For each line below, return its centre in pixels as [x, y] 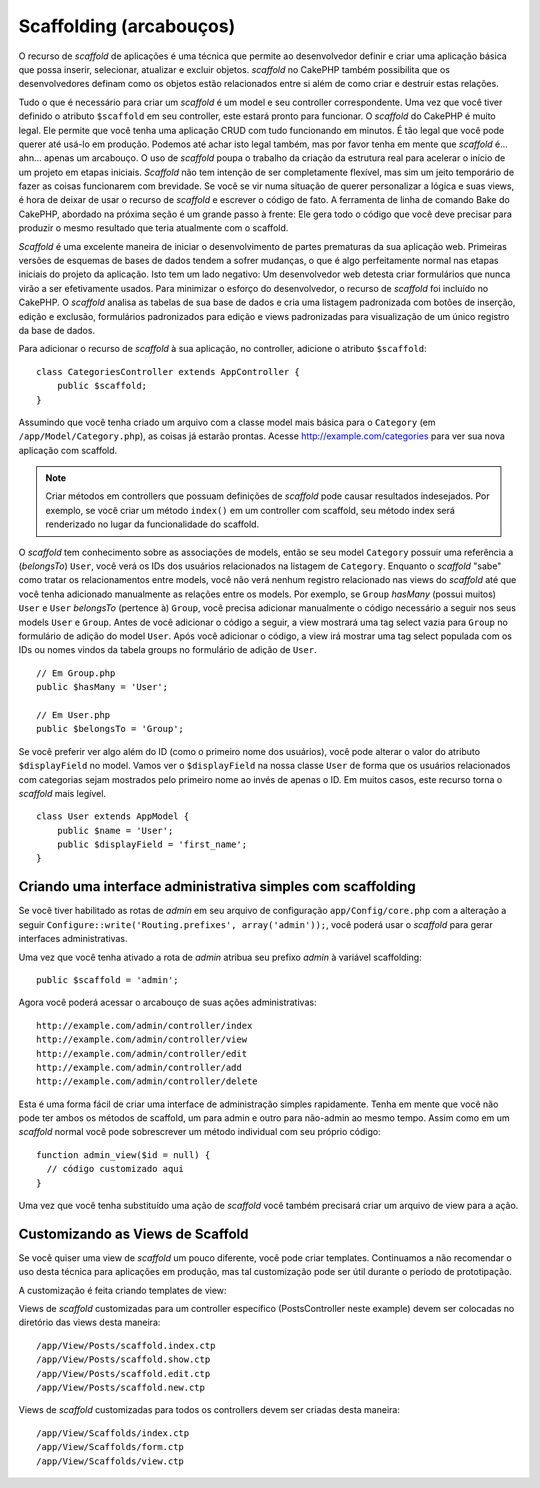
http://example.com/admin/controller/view [142, 1039]
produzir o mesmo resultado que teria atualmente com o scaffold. [153, 228]
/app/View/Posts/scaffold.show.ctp [123, 1359]
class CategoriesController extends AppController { [168, 371]
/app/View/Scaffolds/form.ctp [110, 1447]
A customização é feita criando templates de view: [122, 1290]
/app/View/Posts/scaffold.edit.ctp [123, 1373]
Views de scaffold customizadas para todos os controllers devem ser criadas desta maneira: [209, 1410]
